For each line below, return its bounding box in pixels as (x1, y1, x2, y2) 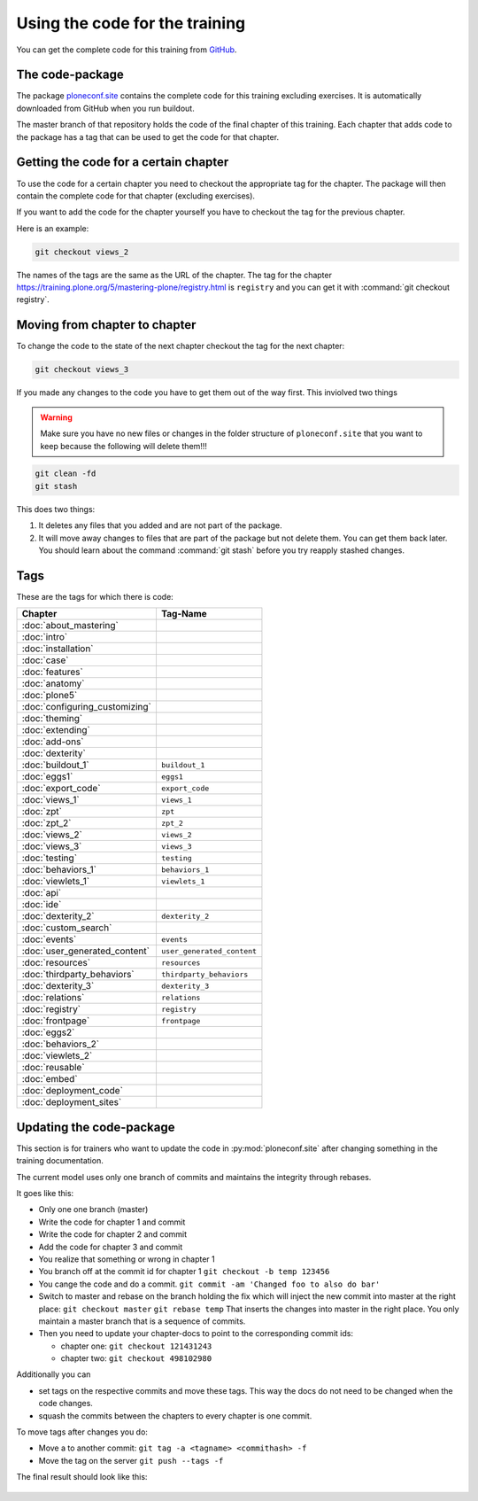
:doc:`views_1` (21, 794, 80, 806)
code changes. (38, 1398, 93, 1409)
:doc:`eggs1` (21, 771, 73, 783)
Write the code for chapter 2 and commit (38, 1229, 188, 1240)
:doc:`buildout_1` (21, 758, 89, 771)
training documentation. (16, 1155, 104, 1166)
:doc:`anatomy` (21, 678, 85, 690)
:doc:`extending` (21, 724, 90, 736)
